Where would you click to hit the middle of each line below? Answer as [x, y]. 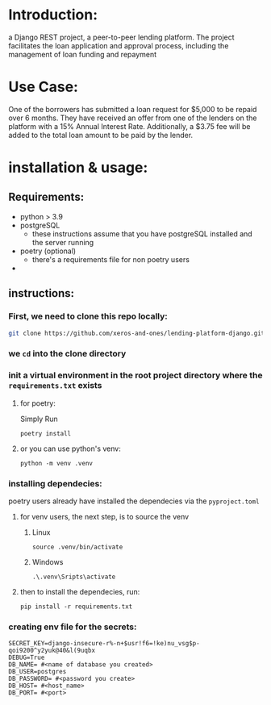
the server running [63, 242]
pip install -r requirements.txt [76, 607]
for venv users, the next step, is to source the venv [104, 516]
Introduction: [53, 15]
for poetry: [38, 403]
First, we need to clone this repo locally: [88, 316]
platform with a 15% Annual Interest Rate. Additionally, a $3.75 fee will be [129, 126]
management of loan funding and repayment [83, 54]
